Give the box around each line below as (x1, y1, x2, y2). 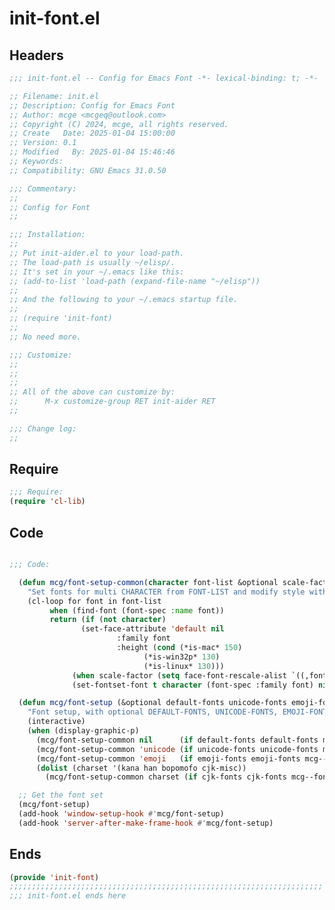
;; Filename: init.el (9, 91, 100, 101)
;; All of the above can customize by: (9, 387, 176, 397)
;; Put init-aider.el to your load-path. (9, 248, 185, 258)
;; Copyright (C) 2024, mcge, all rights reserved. (9, 119, 229, 129)
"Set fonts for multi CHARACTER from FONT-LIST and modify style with (27, 587, 328, 597)
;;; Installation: (9, 230, 86, 240)
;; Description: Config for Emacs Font (9, 100, 176, 111)
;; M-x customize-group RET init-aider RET (9, 397, 216, 407)
